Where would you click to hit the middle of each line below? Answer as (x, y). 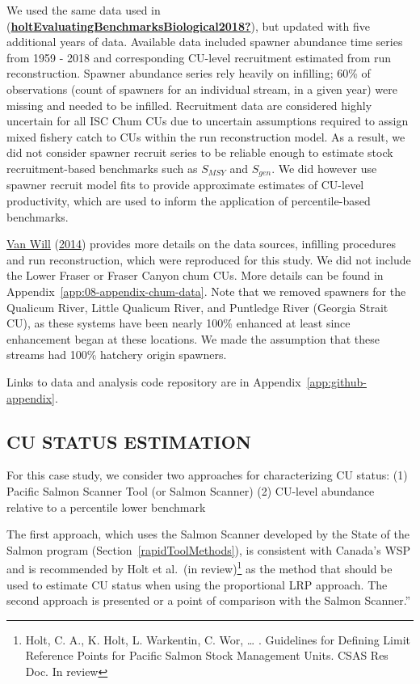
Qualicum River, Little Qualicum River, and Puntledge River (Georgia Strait (197, 307)
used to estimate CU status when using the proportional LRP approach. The (197, 584)
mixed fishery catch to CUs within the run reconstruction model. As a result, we (206, 136)
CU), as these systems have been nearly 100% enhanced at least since (178, 323)
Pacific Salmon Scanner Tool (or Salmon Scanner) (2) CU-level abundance (191, 490)
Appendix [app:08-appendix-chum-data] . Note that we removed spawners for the (206, 291)
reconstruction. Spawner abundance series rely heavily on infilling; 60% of (189, 73)
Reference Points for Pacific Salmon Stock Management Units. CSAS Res (207, 655)
